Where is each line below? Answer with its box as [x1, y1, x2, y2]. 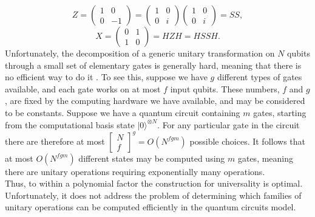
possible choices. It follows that [189, 134, 306, 147]
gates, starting [253, 106, 307, 119]
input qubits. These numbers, [170, 82, 280, 95]
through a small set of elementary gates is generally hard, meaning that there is [5, 58, 302, 71]
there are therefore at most [5, 134, 105, 147]
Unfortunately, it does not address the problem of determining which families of [5, 188, 302, 201]
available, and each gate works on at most [5, 82, 161, 95]
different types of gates [217, 71, 302, 83]
